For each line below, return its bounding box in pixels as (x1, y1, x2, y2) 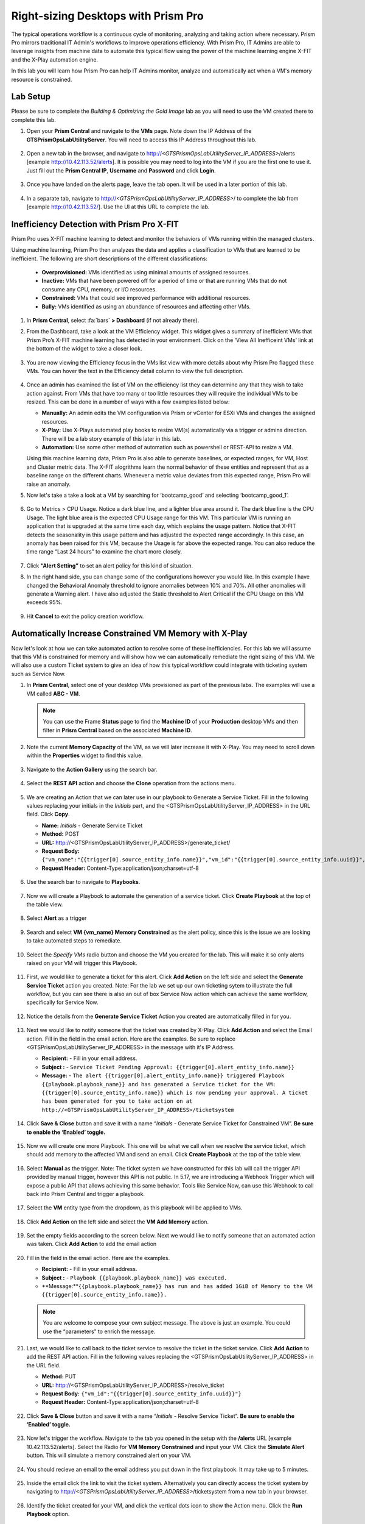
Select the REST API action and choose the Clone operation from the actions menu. (26, 780, 237, 787)
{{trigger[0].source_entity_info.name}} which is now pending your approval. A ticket (41, 1089, 308, 1096)
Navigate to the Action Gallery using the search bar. (26, 766, 158, 773)
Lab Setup (11, 91, 51, 102)
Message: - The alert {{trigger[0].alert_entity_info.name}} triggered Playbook (41, 1072, 285, 1079)
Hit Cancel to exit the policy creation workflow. (26, 613, 144, 620)
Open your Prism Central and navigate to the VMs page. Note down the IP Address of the (26, 127, 252, 135)
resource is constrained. (11, 76, 72, 83)
